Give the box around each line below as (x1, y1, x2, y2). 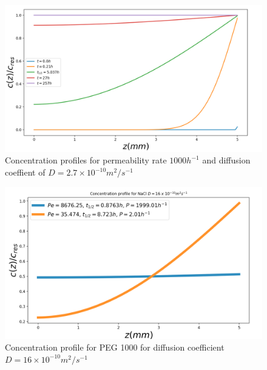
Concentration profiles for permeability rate (5, 154, 167, 166)
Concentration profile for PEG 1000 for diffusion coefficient (5, 341, 225, 354)
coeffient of (5, 166, 46, 178)
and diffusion (202, 154, 251, 166)
